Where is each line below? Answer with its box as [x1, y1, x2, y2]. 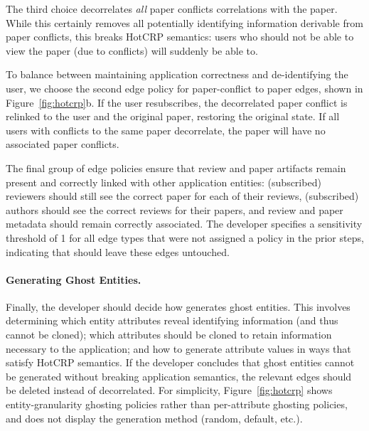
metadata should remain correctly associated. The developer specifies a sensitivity [6, 216, 363, 231]
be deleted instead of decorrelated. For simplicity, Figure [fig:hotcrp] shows [6, 383, 333, 398]
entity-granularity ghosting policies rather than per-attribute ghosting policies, [6, 397, 348, 412]
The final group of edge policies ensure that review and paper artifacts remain [6, 160, 346, 175]
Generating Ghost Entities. [6, 272, 141, 287]
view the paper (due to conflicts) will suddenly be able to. [6, 43, 258, 58]
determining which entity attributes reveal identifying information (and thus [6, 313, 338, 328]
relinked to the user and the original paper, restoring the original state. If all [6, 109, 340, 124]
